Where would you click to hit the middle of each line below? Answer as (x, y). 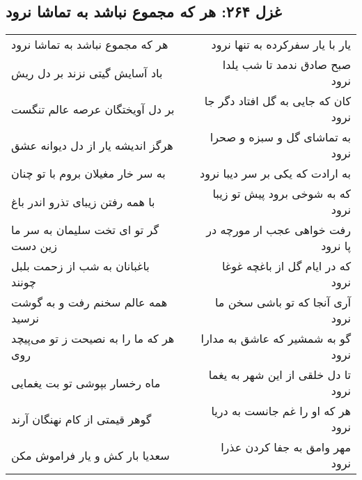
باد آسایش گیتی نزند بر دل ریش (87, 72)
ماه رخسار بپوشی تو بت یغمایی (86, 382)
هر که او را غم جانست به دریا (281, 411)
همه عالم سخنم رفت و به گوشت (89, 302)
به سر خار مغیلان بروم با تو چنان (88, 173)
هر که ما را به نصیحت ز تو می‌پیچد (93, 339)
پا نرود (336, 246)
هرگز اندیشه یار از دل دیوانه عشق (92, 145)
